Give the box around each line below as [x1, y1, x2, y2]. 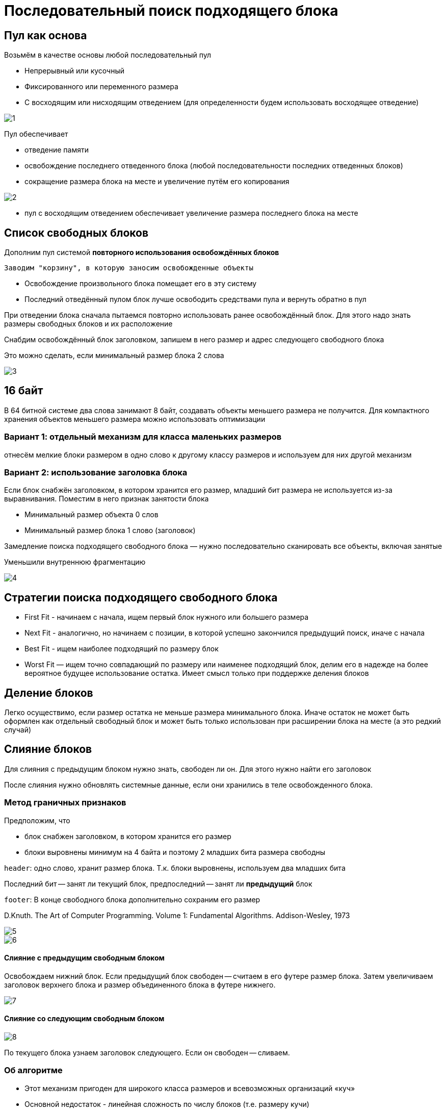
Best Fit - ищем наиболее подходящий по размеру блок [24, 644, 219, 653]
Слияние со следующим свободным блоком [4, 1014, 165, 1023]
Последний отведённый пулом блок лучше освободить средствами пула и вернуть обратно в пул [24, 295, 366, 304]
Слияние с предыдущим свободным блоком [4, 953, 165, 963]
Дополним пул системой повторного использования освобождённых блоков [4, 248, 279, 257]
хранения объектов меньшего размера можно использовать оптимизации [4, 414, 266, 423]
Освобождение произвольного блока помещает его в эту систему [24, 279, 257, 288]
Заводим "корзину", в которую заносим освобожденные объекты [4, 264, 253, 272]
